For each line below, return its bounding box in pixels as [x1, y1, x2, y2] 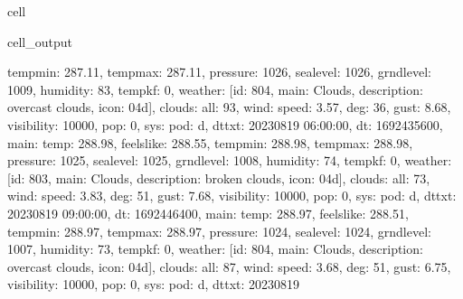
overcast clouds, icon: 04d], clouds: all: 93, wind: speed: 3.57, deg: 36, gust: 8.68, [7, 98, 451, 117]
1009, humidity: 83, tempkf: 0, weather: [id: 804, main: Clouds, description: [7, 79, 423, 98]
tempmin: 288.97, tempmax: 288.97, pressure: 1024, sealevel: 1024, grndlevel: [7, 221, 431, 240]
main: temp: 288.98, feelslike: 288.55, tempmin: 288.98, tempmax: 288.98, [7, 133, 413, 152]
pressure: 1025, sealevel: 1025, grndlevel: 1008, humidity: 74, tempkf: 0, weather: [7, 151, 452, 170]
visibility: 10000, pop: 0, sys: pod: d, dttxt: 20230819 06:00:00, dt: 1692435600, [7, 115, 443, 134]
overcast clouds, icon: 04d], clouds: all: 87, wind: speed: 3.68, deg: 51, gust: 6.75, [7, 257, 451, 276]
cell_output [7, 32, 72, 51]
